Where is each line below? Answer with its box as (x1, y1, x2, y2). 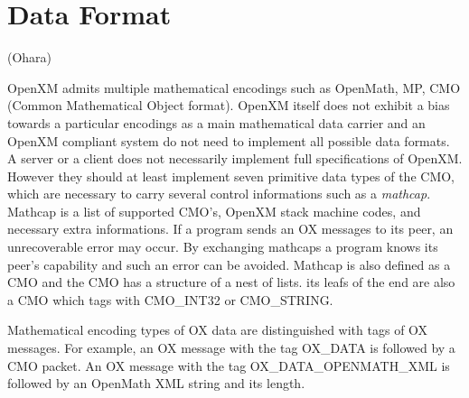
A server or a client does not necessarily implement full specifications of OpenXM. (7, 149, 463, 168)
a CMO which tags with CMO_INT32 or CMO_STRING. (7, 290, 333, 309)
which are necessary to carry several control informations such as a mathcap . (7, 184, 431, 203)
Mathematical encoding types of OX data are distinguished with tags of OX (7, 320, 428, 339)
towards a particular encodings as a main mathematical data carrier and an (7, 113, 426, 132)
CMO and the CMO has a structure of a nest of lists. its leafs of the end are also (7, 273, 455, 292)
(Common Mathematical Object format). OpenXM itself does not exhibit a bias (7, 96, 450, 115)
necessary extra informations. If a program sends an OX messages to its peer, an (7, 219, 454, 238)
